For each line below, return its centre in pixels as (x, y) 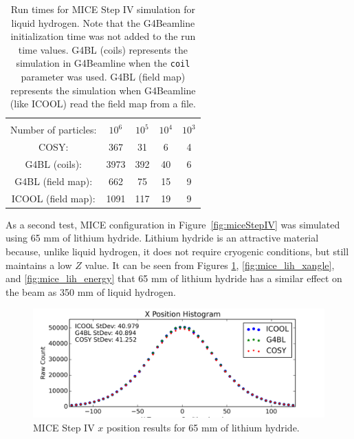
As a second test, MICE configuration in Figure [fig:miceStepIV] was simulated (173, 224)
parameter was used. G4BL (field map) (103, 77)
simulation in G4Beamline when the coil (103, 63)
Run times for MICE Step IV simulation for (103, 9)
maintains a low (39, 265)
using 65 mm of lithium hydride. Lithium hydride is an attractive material (162, 238)
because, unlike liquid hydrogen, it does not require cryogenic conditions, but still (177, 251)
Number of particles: (54, 130)
